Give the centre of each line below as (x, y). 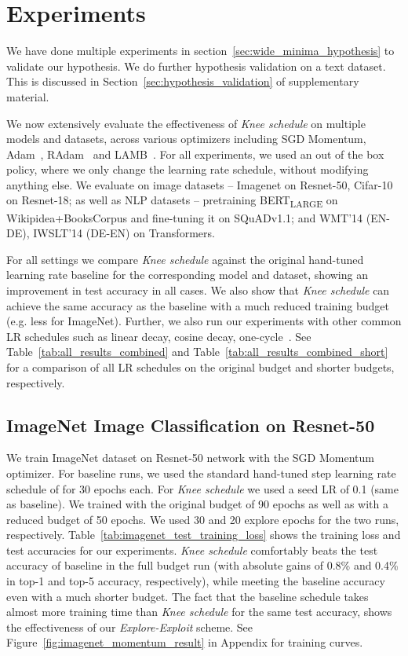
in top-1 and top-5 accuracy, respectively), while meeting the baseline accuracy (196, 581)
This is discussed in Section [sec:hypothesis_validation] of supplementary (183, 81)
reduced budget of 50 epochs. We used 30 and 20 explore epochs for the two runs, (203, 519)
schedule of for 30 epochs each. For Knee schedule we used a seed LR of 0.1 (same (202, 488)
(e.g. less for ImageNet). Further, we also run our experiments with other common (204, 321)
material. (28, 96)
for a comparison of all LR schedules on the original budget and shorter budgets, (200, 366)
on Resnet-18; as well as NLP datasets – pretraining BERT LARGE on (172, 201)
